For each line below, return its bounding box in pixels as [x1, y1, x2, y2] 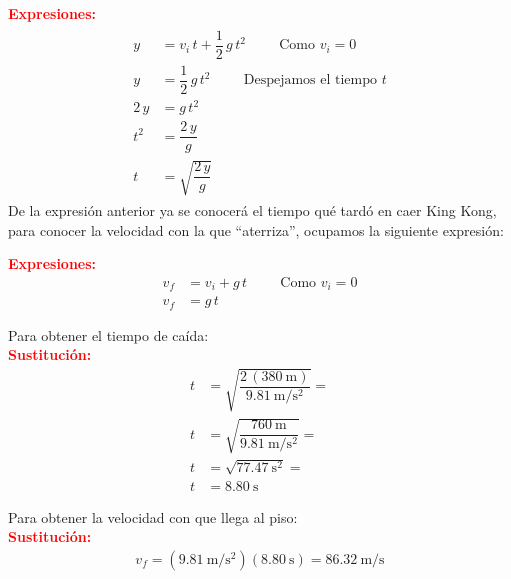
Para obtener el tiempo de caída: [8, 324, 209, 345]
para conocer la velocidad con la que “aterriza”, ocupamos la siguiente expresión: [8, 219, 504, 240]
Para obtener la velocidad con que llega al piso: [8, 506, 298, 527]
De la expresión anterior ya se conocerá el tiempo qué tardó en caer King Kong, [8, 200, 497, 221]
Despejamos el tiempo [243, 73, 378, 88]
